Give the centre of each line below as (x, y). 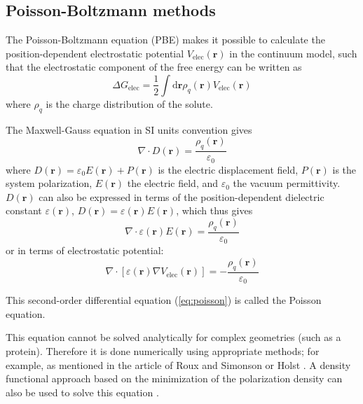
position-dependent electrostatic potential (95, 53)
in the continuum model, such (293, 53)
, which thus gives (214, 210)
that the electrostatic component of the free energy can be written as (154, 67)
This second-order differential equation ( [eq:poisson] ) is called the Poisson (164, 300)
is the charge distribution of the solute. (129, 103)
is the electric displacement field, (228, 169)
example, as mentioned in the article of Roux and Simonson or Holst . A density (178, 364)
